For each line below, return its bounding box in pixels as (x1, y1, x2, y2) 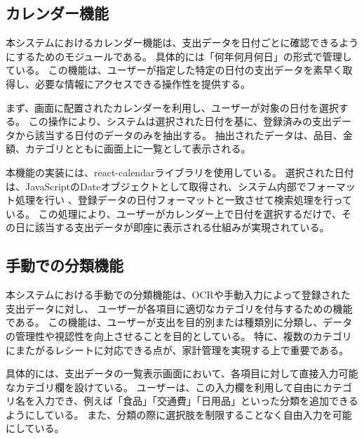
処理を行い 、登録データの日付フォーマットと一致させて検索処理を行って (15, 192, 352, 207)
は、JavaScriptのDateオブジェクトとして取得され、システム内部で (6, 178, 306, 193)
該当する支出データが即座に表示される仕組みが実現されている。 (34, 220, 330, 235)
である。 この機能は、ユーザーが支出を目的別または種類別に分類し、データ (6, 315, 353, 329)
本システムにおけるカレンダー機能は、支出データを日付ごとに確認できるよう (6, 35, 359, 50)
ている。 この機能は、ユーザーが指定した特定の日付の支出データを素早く (6, 63, 343, 77)
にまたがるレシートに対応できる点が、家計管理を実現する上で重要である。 (6, 342, 349, 357)
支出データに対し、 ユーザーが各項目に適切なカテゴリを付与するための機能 (6, 301, 353, 315)
